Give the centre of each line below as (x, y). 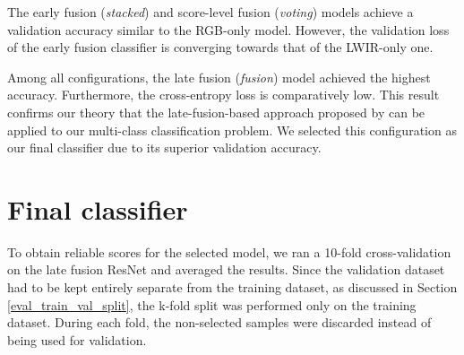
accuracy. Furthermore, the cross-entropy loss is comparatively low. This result (223, 95)
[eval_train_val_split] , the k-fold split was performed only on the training (212, 304)
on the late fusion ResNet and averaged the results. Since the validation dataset (226, 269)
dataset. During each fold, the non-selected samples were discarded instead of (219, 322)
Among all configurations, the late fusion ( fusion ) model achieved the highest (219, 77)
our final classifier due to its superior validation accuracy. (164, 147)
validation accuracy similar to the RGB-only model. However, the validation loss (228, 29)
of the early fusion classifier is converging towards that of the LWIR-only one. (220, 47)
